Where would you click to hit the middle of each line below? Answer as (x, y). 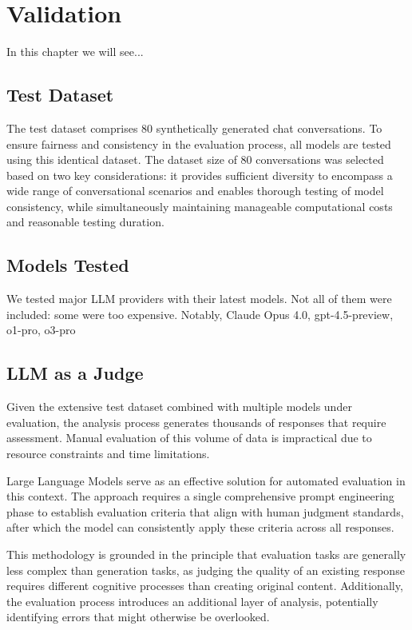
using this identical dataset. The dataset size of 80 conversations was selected (195, 159)
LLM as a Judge (75, 373)
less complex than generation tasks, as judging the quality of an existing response (206, 570)
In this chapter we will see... (75, 52)
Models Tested (68, 265)
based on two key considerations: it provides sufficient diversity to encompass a (200, 175)
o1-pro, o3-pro (41, 330)
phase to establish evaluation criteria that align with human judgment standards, (205, 511)
